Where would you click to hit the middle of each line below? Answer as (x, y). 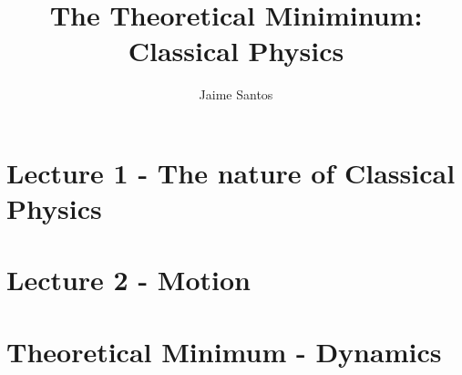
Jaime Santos (236, 94)
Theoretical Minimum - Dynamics (224, 351)
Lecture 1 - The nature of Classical (231, 172)
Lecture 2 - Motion (128, 280)
